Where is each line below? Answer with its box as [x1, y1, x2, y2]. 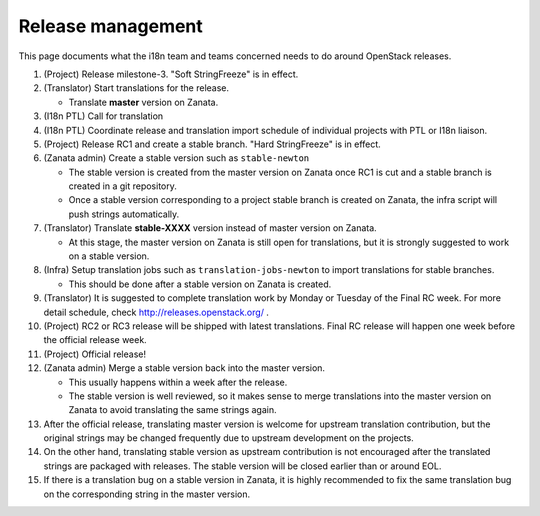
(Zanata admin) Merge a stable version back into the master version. [43, 362, 325, 374]
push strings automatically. [68, 208, 180, 220]
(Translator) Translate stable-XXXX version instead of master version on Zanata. [43, 222, 377, 234]
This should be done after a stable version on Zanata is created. [68, 278, 332, 290]
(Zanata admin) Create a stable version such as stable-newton [43, 152, 310, 164]
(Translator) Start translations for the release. [43, 82, 230, 94]
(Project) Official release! [43, 348, 147, 360]
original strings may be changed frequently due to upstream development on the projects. [43, 432, 414, 444]
